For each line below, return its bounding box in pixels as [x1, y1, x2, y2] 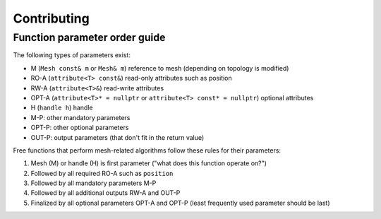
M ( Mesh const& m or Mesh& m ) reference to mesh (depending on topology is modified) [30, 64, 289, 72]
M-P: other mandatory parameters [30, 113, 131, 122]
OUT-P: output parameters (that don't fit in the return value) [30, 133, 205, 141]
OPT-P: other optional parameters [30, 124, 129, 132]
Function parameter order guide [13, 31, 166, 44]
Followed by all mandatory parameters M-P [30, 179, 157, 187]
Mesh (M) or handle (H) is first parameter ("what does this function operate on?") [30, 159, 267, 167]
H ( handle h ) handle [30, 103, 93, 112]
